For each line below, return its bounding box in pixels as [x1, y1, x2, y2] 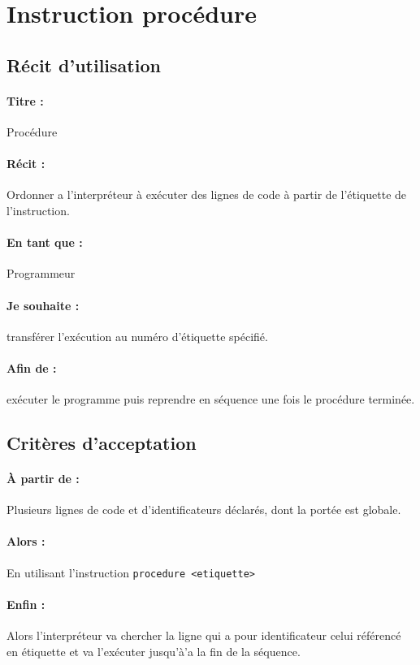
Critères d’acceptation [6, 430, 197, 456]
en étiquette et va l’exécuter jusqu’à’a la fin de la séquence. [6, 642, 301, 659]
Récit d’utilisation [6, 52, 161, 77]
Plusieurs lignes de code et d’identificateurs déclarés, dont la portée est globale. [6, 501, 401, 518]
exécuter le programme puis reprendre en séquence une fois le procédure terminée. [6, 391, 415, 408]
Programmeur [6, 265, 76, 282]
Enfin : [6, 595, 45, 612]
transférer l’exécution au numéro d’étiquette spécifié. [6, 327, 268, 344]
